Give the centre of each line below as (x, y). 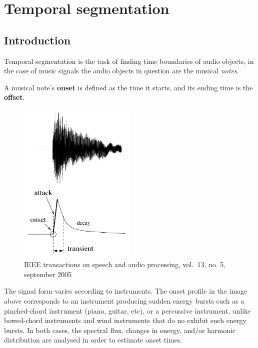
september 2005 (48, 274)
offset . (14, 97)
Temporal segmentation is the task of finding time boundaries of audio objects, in (129, 61)
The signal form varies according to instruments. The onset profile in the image (126, 291)
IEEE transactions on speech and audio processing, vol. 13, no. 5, (125, 264)
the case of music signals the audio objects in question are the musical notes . (121, 71)
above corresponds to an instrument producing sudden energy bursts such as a (124, 300)
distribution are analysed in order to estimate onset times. (93, 340)
